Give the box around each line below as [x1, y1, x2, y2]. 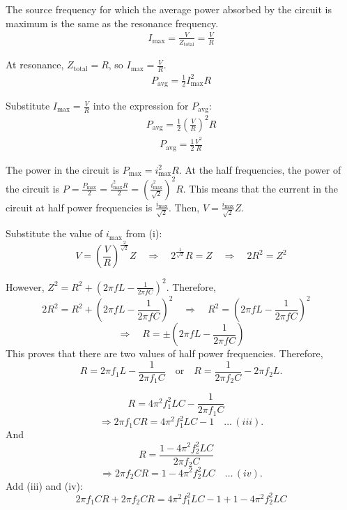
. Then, [168, 200, 200, 214]
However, [6, 279, 45, 294]
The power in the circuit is [6, 162, 120, 177]
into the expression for [93, 98, 189, 113]
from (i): [125, 226, 162, 241]
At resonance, [6, 57, 64, 72]
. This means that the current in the [183, 181, 339, 195]
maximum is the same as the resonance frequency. [6, 15, 219, 30]
